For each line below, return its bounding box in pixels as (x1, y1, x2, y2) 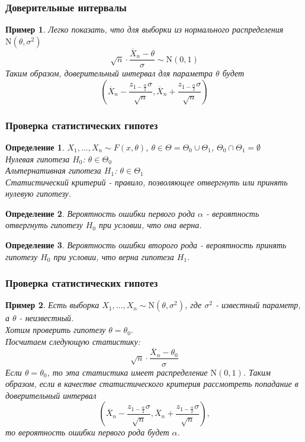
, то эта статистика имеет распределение (47, 366, 208, 378)
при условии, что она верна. (99, 219, 202, 231)
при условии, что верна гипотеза (53, 250, 174, 262)
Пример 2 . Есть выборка (5, 299, 99, 311)
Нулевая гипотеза (5, 152, 70, 165)
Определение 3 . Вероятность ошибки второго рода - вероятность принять (5, 239, 287, 251)
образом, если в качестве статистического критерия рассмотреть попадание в (5, 377, 298, 390)
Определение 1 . (5, 140, 65, 153)
